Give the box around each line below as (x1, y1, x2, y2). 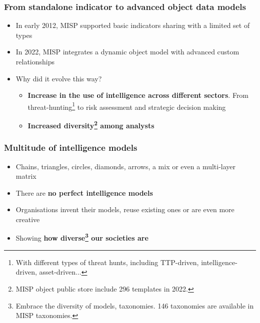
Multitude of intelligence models (4, 141, 137, 154)
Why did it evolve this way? (15, 73, 102, 83)
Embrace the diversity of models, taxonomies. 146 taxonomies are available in (15, 300, 254, 311)
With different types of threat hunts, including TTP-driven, (15, 257, 199, 267)
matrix (15, 171, 36, 181)
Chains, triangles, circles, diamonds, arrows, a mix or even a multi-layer (15, 161, 236, 171)
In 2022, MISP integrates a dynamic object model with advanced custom (15, 46, 239, 57)
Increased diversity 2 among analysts (27, 119, 154, 130)
